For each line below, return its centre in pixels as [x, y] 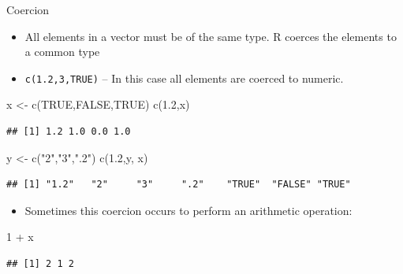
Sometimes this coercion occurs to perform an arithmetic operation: [188, 210]
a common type [62, 52]
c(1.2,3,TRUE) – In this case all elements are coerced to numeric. [184, 78]
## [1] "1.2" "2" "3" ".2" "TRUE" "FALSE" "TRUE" [179, 185]
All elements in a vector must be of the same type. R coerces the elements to [211, 36]
